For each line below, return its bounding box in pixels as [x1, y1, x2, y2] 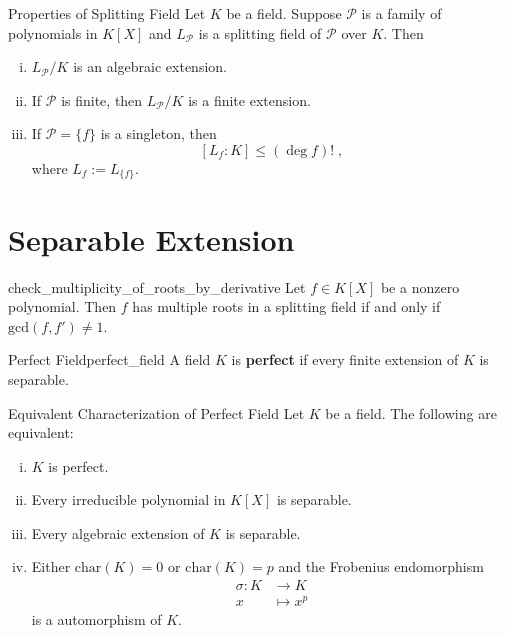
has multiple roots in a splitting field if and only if [132, 296, 441, 317]
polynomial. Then [8, 296, 117, 317]
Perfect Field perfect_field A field [8, 349, 211, 370]
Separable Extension [8, 218, 295, 259]
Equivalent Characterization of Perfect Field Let [8, 402, 305, 423]
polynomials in [8, 22, 98, 43]
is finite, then [61, 89, 143, 110]
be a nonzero [380, 276, 460, 297]
